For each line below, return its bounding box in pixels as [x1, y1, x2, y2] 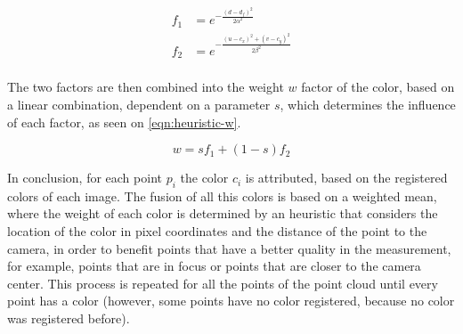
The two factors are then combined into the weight [7, 77, 284, 96]
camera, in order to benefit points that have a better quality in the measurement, [7, 239, 451, 257]
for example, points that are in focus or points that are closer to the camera [7, 257, 421, 275]
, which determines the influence [280, 94, 456, 113]
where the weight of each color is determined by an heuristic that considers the [7, 204, 438, 223]
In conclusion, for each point [7, 168, 162, 187]
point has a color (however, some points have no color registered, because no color [7, 291, 455, 310]
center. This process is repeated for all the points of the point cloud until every [7, 273, 438, 292]
